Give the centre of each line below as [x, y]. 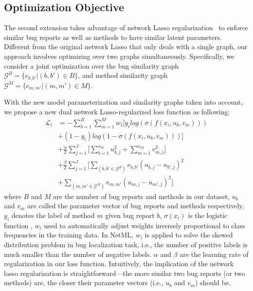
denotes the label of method [53, 215]
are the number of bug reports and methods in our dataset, [142, 196]
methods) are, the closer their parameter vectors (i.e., [84, 282]
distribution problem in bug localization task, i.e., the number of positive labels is [126, 244]
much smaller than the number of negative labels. [78, 254]
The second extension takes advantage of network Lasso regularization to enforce [126, 27]
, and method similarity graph [123, 75]
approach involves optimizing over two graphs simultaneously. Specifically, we [119, 56]
